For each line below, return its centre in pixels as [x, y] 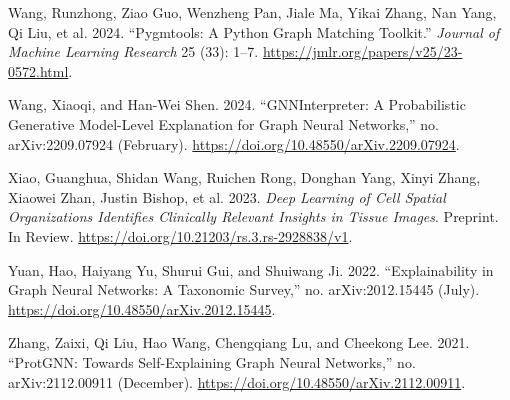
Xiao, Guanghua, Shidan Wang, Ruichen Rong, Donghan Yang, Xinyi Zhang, [244, 177]
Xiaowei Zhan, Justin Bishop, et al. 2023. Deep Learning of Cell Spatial [227, 196]
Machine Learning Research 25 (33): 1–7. [133, 51]
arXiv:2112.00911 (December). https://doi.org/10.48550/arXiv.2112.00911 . [237, 381]
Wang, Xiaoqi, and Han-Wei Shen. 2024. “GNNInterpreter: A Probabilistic [237, 104]
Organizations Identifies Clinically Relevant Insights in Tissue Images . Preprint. [253, 216]
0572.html [38, 70]
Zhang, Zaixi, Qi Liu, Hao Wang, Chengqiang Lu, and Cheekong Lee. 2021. [239, 342]
